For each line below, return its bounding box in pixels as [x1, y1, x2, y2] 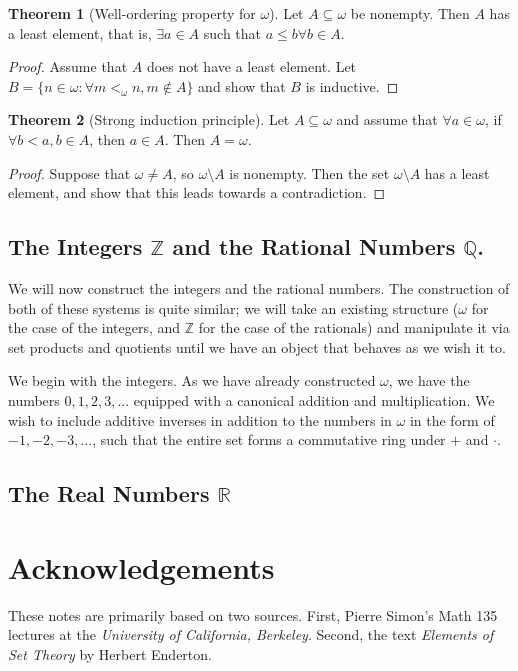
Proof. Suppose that [8, 162, 131, 183]
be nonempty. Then [350, 3, 470, 23]
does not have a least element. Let [146, 56, 357, 77]
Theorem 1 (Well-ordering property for [8, 3, 256, 23]
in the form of [409, 409, 495, 430]
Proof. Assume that [8, 56, 128, 77]
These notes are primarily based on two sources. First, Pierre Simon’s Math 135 [8, 604, 498, 625]
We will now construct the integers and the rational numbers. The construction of [8, 277, 510, 298]
